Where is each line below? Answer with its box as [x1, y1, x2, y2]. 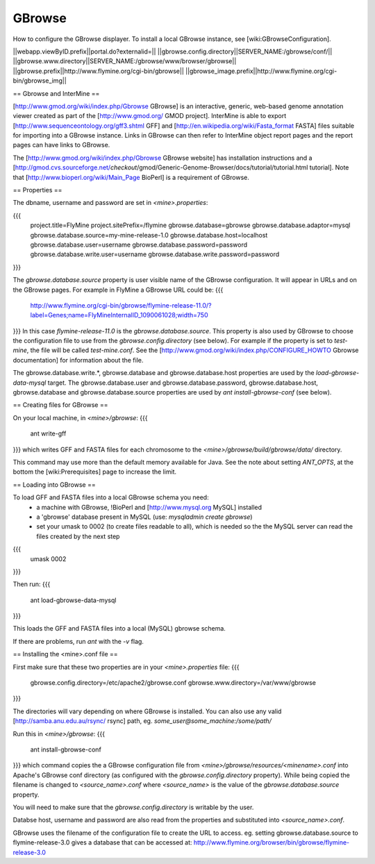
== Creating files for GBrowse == [12, 401, 108, 409]
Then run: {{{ [12, 580, 51, 588]
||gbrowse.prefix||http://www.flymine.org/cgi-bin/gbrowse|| [12, 67, 184, 75]
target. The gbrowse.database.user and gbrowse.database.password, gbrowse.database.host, [47, 379, 319, 387]
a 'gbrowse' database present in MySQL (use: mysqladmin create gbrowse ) [36, 513, 253, 521]
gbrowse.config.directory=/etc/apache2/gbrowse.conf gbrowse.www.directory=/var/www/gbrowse [30, 679, 316, 687]
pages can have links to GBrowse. [12, 141, 110, 149]
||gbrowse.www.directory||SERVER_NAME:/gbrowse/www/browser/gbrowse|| [12, 57, 237, 65]
